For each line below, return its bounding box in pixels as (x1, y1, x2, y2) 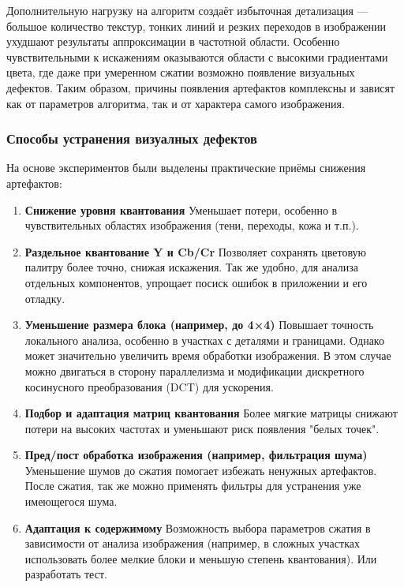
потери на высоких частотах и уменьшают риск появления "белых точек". (24, 420, 380, 436)
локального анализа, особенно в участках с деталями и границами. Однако (24, 331, 384, 348)
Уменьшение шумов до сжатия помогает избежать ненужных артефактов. (24, 462, 377, 478)
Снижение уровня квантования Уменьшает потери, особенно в (24, 201, 338, 218)
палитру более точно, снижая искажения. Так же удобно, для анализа (24, 259, 359, 275)
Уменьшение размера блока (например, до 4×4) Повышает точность (24, 316, 374, 333)
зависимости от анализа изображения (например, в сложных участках (24, 535, 360, 551)
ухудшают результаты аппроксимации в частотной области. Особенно (6, 33, 340, 50)
